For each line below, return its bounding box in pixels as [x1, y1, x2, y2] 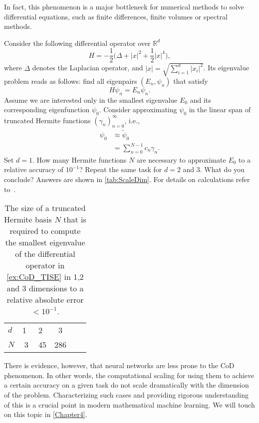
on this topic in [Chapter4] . [4, 409, 87, 420]
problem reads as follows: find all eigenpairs [4, 75, 137, 86]
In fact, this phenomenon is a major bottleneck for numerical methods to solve [4, 1, 245, 11]
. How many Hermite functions [32, 154, 127, 165]
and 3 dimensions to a [6, 282, 84, 294]
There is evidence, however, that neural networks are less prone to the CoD [4, 360, 235, 371]
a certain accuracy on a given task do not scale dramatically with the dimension [4, 380, 249, 390]
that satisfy [173, 75, 208, 86]
